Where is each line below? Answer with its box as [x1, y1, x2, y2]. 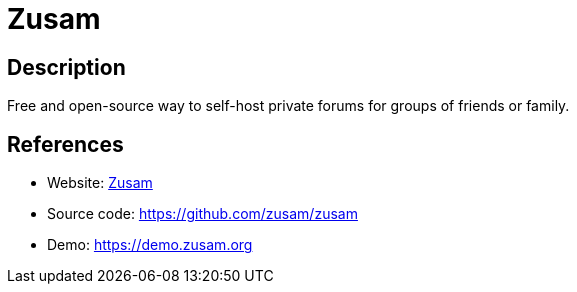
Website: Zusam [47, 174, 153, 192]
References [7, 131, 124, 157]
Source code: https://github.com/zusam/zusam [47, 205, 358, 223]
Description [7, 54, 126, 80]
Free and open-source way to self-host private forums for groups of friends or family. [7, 97, 570, 115]
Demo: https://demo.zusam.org [47, 236, 253, 254]
